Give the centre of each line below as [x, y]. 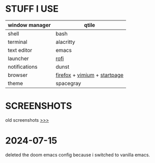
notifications [23, 67]
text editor [20, 50]
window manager [29, 25]
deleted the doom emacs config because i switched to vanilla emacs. [78, 155]
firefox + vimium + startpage [89, 75]
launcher [18, 58]
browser [18, 75]
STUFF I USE [32, 9]
